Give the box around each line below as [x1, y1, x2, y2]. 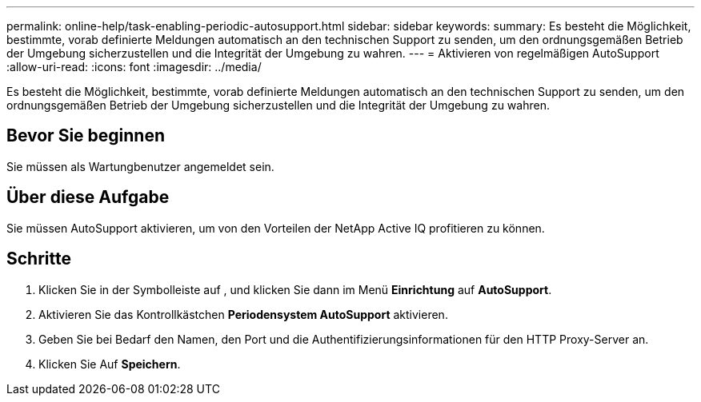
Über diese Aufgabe [6, 187, 170, 208]
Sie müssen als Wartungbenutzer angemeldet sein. [6, 159, 274, 173]
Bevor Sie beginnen [6, 125, 166, 146]
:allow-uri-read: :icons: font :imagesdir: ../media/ [6, 60, 262, 74]
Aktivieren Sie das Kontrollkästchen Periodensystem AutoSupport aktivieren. [38, 307, 448, 321]
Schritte [6, 249, 71, 269]
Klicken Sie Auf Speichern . [38, 356, 181, 371]
